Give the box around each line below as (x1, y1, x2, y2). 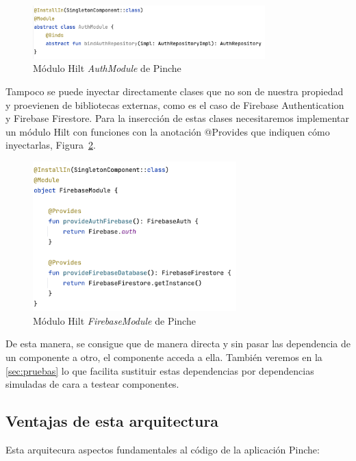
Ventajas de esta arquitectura (5, 410, 219, 432)
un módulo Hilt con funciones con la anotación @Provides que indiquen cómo (5, 124, 330, 138)
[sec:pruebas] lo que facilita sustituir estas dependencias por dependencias (5, 363, 314, 377)
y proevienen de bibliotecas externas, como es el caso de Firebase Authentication (5, 97, 344, 112)
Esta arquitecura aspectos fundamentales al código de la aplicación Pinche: (5, 442, 320, 456)
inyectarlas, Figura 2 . (5, 138, 96, 152)
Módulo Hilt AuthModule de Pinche (33, 61, 181, 75)
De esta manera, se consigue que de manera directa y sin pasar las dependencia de (5, 336, 351, 351)
